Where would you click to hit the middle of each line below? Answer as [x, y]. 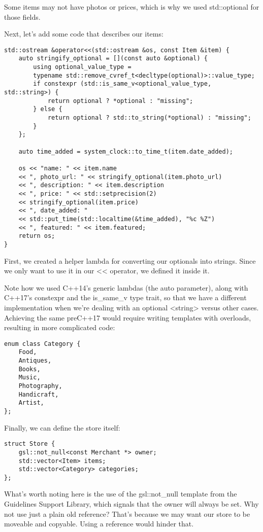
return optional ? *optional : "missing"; [120, 101]
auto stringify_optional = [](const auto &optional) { [113, 59]
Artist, [31, 403]
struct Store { [30, 444]
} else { [48, 109]
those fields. [22, 16]
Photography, [40, 386]
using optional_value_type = [82, 67]
